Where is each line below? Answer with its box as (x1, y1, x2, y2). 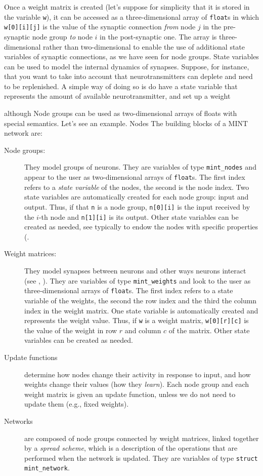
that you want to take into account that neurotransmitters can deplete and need (4, 71, 253, 82)
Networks (4, 415, 33, 426)
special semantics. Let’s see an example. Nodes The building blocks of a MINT (4, 117, 248, 128)
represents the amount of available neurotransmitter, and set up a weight (4, 91, 231, 101)
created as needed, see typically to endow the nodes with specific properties (24, 221, 258, 232)
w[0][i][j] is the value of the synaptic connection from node (4, 21, 196, 32)
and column (124, 325, 161, 335)
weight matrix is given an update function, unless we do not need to (24, 388, 236, 399)
